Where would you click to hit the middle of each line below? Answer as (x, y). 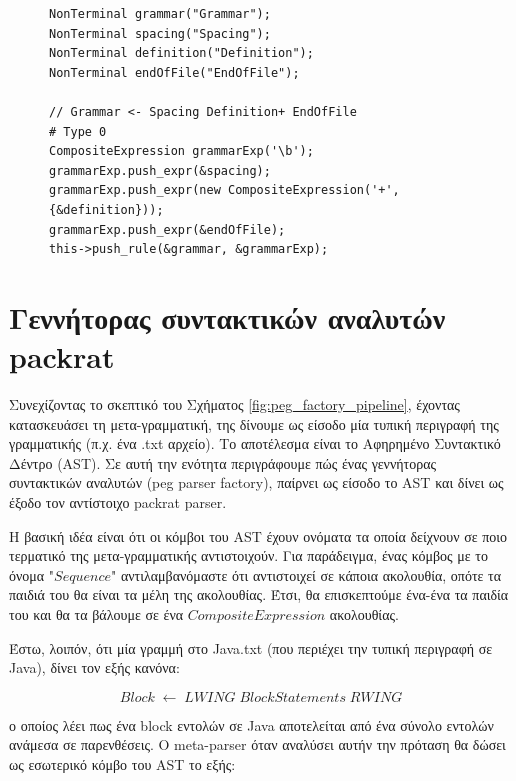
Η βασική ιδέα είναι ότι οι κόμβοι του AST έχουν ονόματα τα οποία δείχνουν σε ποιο (258, 535)
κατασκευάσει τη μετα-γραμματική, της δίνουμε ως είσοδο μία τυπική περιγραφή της (254, 423)
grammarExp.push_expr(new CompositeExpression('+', (224, 190)
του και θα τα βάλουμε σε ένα (96, 613)
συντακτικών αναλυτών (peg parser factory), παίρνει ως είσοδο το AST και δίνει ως (256, 482)
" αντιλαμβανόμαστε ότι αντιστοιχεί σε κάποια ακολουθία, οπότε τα (306, 574)
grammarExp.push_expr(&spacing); (160, 170)
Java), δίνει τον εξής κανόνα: (94, 667)
